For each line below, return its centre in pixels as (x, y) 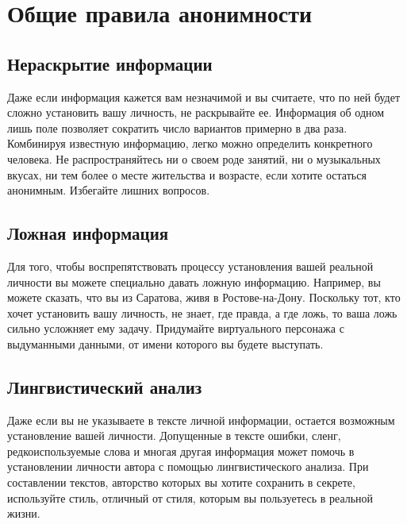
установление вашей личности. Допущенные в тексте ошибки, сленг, (174, 435)
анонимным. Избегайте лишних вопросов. (109, 190)
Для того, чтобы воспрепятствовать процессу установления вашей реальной (190, 266)
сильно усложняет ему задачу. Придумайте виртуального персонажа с (176, 328)
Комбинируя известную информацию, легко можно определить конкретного (190, 143)
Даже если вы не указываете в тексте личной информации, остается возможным (201, 420)
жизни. (24, 513)
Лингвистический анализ (105, 386)
